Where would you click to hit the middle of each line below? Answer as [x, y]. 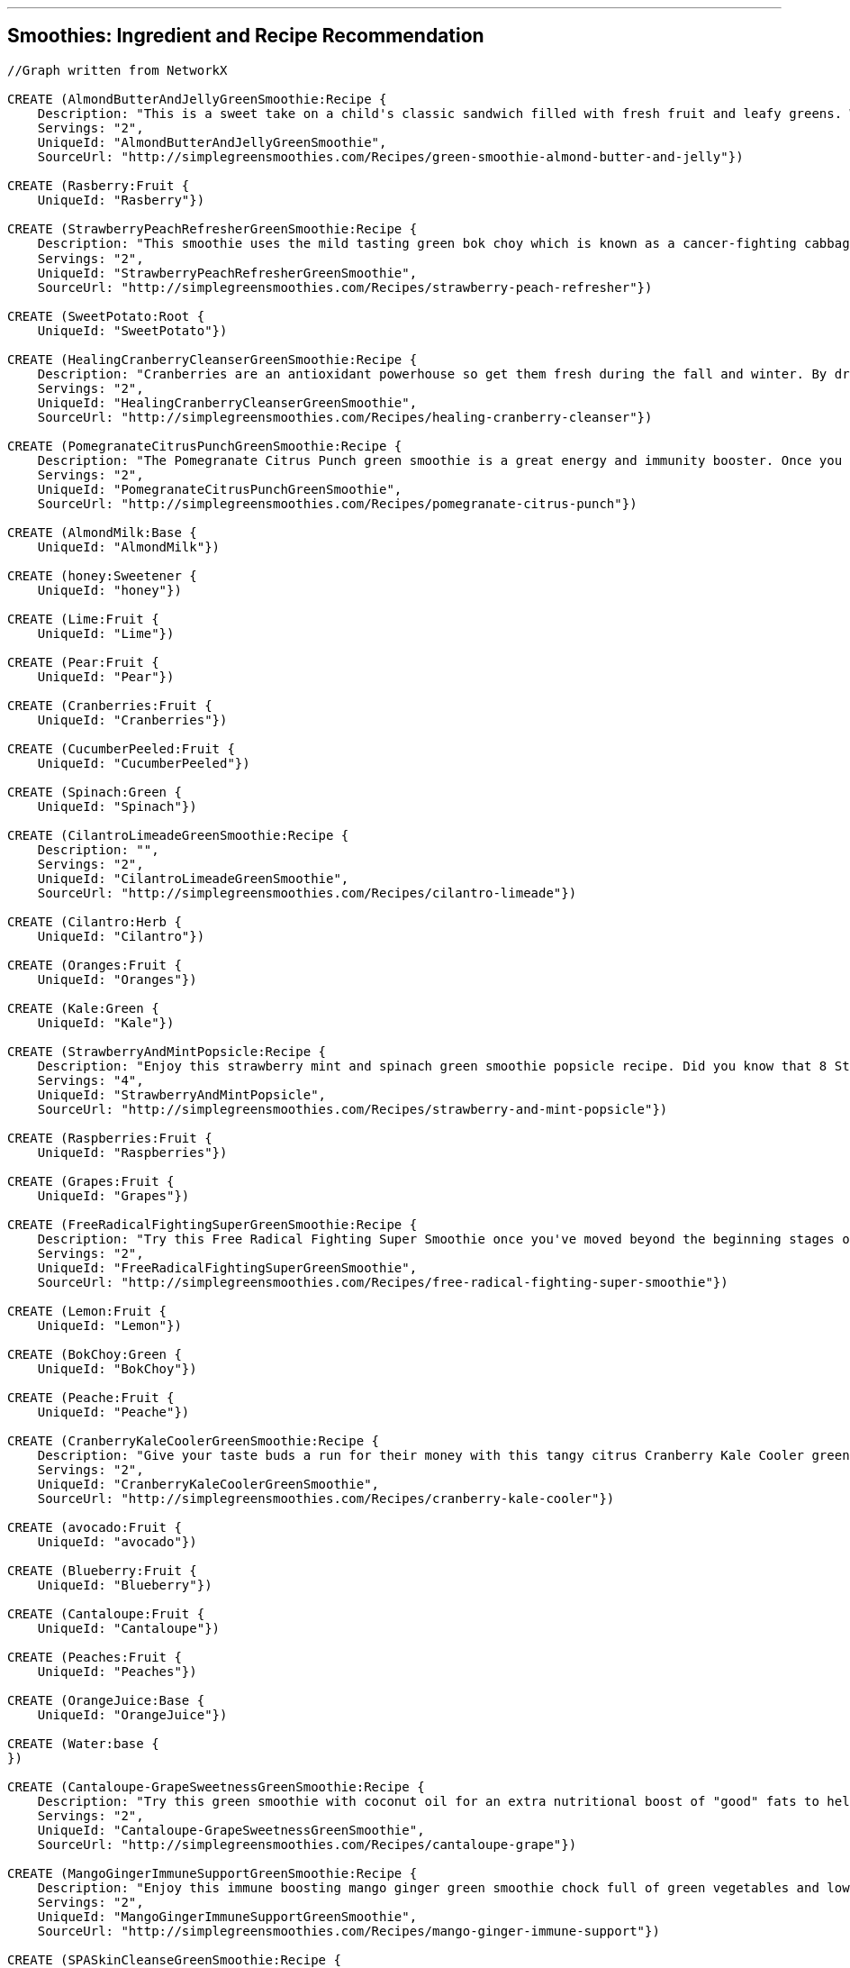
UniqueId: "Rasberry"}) [121, 200]
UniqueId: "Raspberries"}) [132, 1152]
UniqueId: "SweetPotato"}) [132, 330]
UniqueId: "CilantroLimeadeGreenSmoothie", [193, 878]
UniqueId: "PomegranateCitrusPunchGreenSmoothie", [220, 489]
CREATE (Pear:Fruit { [83, 662]
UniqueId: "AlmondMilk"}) [129, 547]
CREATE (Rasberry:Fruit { [99, 185]
